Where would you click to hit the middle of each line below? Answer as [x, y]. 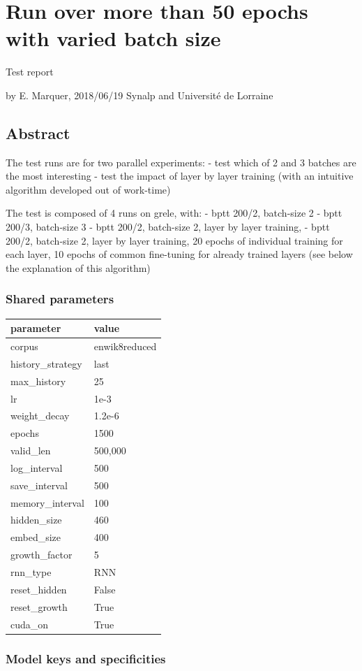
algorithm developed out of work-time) [88, 189]
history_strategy [46, 363]
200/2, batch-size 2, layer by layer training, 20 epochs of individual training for [174, 240]
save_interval [39, 485]
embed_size [36, 537]
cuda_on [30, 624]
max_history [38, 381]
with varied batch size [113, 38]
